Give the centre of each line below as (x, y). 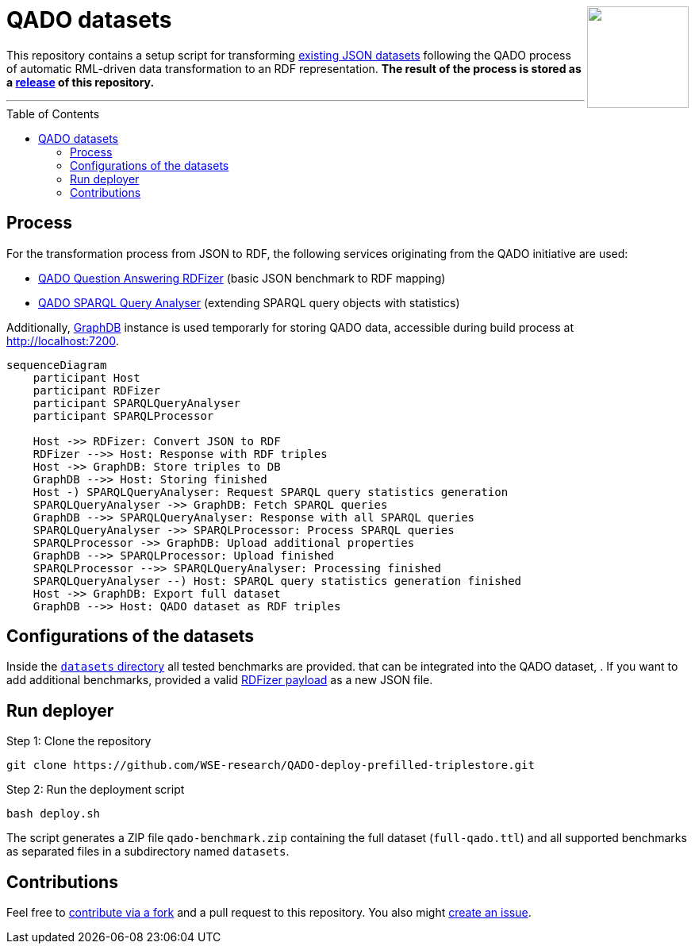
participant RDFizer (96, 390)
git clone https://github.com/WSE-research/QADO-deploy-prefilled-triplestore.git (271, 765)
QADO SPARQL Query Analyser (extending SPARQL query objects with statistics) (249, 302)
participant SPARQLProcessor (123, 415)
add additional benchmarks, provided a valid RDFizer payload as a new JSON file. (220, 680)
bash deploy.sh (54, 814)
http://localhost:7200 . (63, 340)
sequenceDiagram (57, 365)
